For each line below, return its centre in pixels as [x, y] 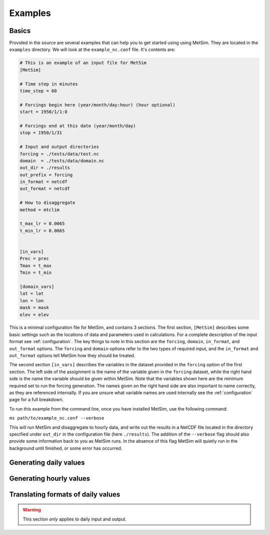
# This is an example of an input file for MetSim [83, 63]
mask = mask [34, 308]
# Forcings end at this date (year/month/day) [78, 126]
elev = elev [34, 314]
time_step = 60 [38, 91]
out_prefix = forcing [46, 175]
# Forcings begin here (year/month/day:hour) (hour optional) [97, 105]
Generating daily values [47, 462]
